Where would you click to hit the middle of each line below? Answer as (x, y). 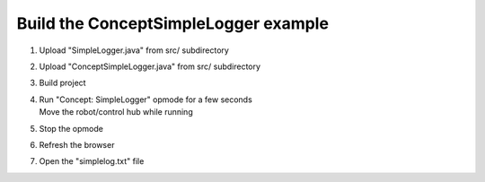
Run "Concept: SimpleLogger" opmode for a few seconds (146, 100)
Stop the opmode (71, 128)
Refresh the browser (77, 144)
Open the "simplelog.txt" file (92, 161)
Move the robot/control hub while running (116, 112)
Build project (62, 83)
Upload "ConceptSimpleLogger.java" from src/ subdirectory (150, 66)
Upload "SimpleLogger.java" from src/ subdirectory (134, 50)
